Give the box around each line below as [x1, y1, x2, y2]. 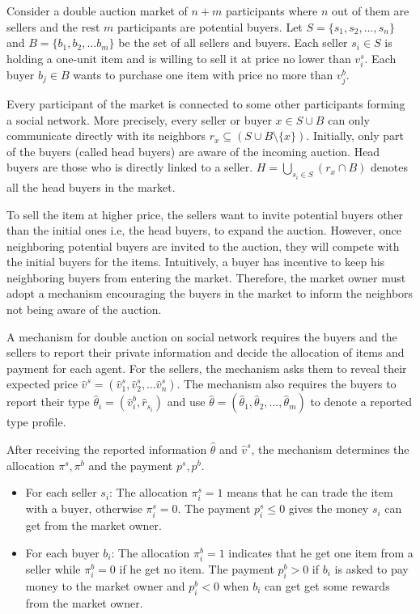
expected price [6, 375, 78, 392]
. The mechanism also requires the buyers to [176, 375, 397, 392]
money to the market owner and [25, 577, 185, 594]
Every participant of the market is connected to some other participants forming [6, 95, 405, 112]
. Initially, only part [306, 127, 404, 144]
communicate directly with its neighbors [6, 127, 206, 144]
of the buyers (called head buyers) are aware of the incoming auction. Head [6, 142, 380, 159]
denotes [370, 159, 408, 176]
